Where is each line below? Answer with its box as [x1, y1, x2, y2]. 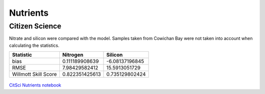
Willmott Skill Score [12, 71, 57, 78]
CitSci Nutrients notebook [9, 82, 61, 88]
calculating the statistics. [9, 42, 60, 48]
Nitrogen [62, 52, 83, 59]
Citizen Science [9, 22, 61, 31]
